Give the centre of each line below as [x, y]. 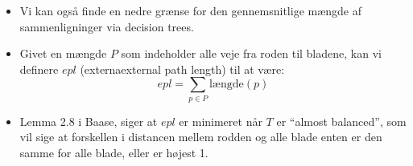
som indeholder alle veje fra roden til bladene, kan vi [251, 53]
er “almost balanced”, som [341, 121]
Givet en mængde [63, 53]
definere [39, 69]
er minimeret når [221, 121]
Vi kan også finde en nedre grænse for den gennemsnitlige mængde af [191, 10]
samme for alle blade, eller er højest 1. [114, 152]
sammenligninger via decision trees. [107, 26]
